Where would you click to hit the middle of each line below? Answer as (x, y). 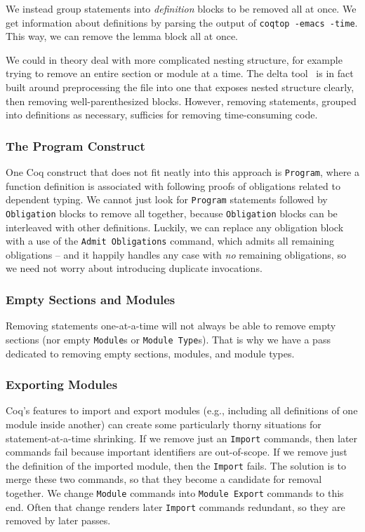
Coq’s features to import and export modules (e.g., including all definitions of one (182, 410)
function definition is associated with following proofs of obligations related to (173, 185)
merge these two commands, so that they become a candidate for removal (164, 479)
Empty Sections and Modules (91, 299)
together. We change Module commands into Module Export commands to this (175, 493)
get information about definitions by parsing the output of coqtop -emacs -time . (182, 22)
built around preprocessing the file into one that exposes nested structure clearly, (180, 87)
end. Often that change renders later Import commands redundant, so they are (175, 506)
